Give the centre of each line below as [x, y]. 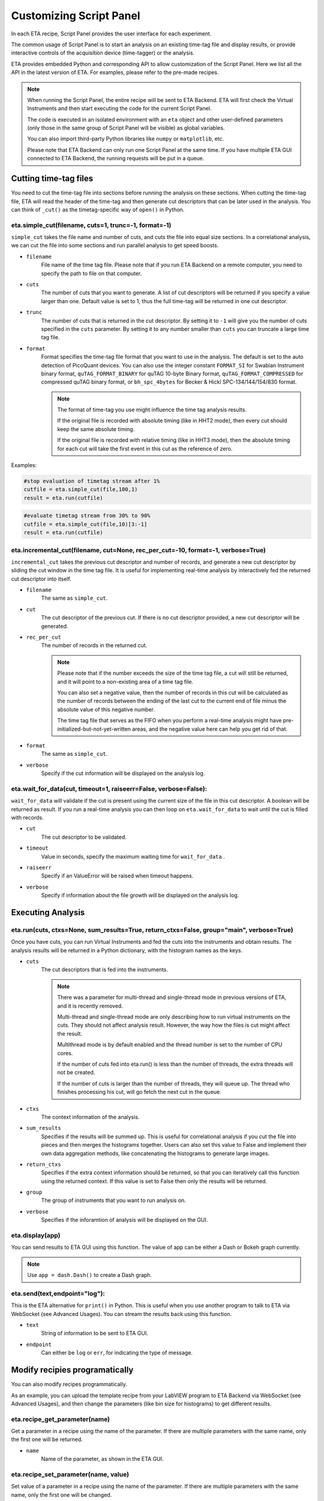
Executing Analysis [48, 912]
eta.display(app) [36, 1236]
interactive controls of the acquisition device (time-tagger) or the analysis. [103, 53]
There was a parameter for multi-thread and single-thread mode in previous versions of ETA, [172, 997]
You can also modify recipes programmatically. [69, 1385]
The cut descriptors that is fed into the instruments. [104, 970]
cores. [65, 1053]
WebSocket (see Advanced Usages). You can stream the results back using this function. [121, 1314]
